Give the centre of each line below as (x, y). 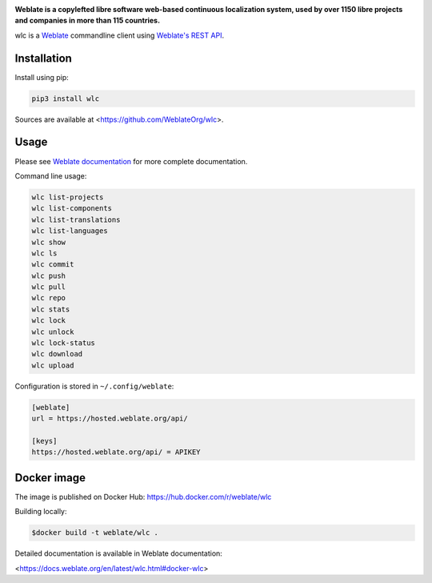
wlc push (49, 275)
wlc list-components (72, 209)
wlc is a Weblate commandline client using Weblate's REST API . (120, 35)
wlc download (57, 354)
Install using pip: (42, 77)
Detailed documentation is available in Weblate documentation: (119, 553)
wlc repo (49, 298)
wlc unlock (53, 332)
